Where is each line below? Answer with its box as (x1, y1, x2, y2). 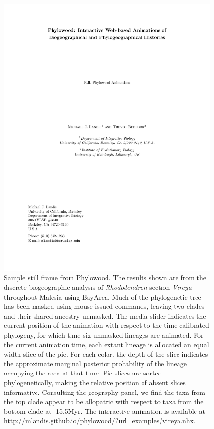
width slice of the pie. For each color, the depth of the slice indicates (4, 349, 208, 359)
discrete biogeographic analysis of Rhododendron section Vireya (4, 282, 192, 292)
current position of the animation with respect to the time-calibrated (4, 320, 209, 330)
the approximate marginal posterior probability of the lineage (4, 358, 187, 368)
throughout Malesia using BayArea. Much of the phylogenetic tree (4, 291, 201, 302)
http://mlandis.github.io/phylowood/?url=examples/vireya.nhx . (4, 415, 196, 426)
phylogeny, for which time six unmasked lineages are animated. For (4, 330, 204, 340)
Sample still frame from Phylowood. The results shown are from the (4, 272, 207, 283)
